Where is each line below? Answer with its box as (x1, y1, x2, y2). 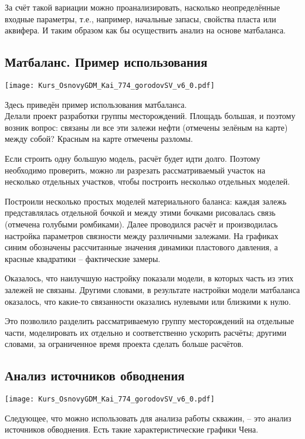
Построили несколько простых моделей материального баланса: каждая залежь (5, 195, 287, 207)
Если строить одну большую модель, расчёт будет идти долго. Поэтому (5, 152, 260, 165)
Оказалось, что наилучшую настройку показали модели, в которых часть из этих (5, 272, 294, 284)
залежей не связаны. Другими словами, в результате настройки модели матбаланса (5, 283, 300, 295)
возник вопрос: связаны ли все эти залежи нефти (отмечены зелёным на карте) (5, 121, 288, 133)
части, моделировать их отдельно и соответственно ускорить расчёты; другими (5, 326, 287, 338)
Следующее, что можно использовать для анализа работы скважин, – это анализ (5, 411, 292, 424)
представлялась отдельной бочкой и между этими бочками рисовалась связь (5, 206, 276, 219)
